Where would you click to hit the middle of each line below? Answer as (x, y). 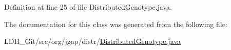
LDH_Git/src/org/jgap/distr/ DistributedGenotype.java (92, 41)
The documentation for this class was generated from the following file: (116, 24)
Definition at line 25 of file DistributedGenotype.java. (88, 7)
